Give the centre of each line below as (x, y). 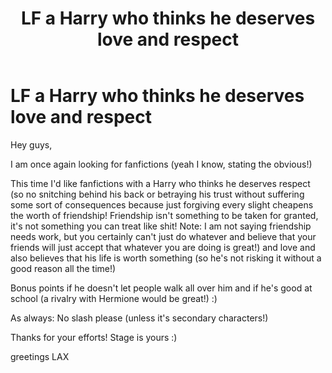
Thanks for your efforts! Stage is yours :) (94, 337)
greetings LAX (40, 356)
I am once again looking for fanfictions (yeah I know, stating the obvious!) (161, 164)
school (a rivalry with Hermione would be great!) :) (114, 298)
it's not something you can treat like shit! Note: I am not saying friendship (161, 226)
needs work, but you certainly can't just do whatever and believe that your (163, 236)
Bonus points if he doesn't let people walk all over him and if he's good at (161, 288)
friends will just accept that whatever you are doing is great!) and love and (163, 247)
